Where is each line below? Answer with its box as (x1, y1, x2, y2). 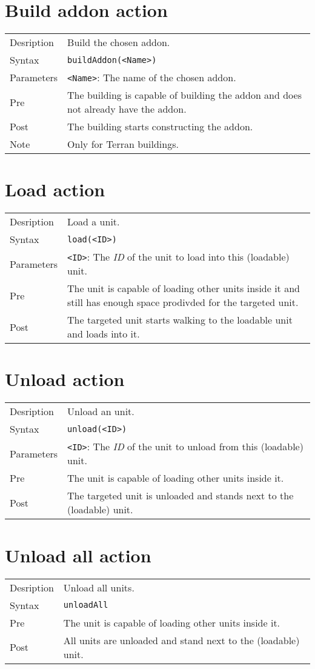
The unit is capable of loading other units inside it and (67, 281, 300, 296)
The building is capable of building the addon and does (67, 88, 302, 102)
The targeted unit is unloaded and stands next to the (67, 488, 294, 503)
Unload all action (5, 542, 151, 567)
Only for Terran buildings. (67, 137, 179, 151)
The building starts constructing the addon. (67, 119, 253, 134)
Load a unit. (67, 215, 120, 229)
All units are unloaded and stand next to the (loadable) (63, 633, 300, 647)
